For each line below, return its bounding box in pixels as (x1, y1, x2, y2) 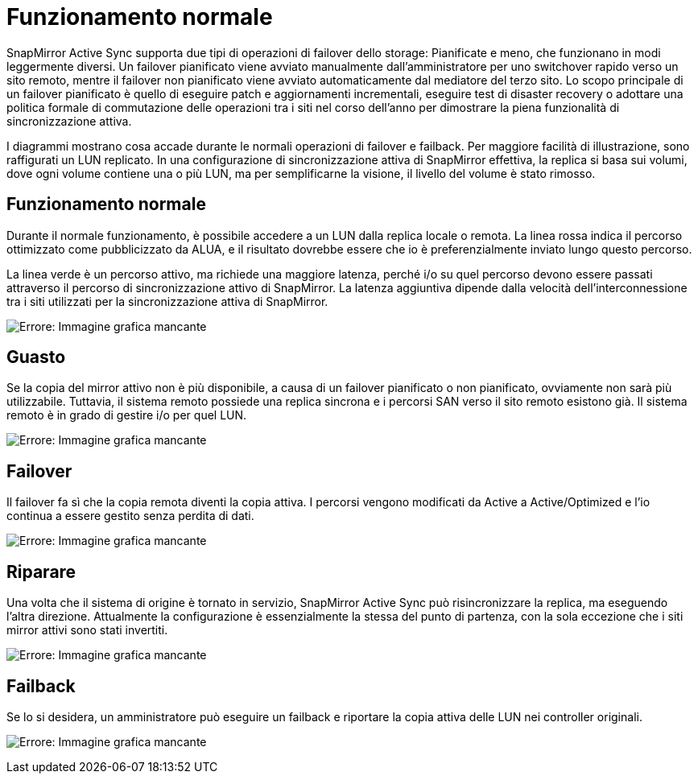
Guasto (6, 347, 66, 368)
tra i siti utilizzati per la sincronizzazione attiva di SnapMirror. (6, 294, 328, 308)
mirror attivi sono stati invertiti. (6, 623, 168, 638)
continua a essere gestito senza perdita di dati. (6, 509, 254, 523)
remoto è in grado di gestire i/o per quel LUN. (6, 408, 247, 423)
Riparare (6, 561, 76, 582)
